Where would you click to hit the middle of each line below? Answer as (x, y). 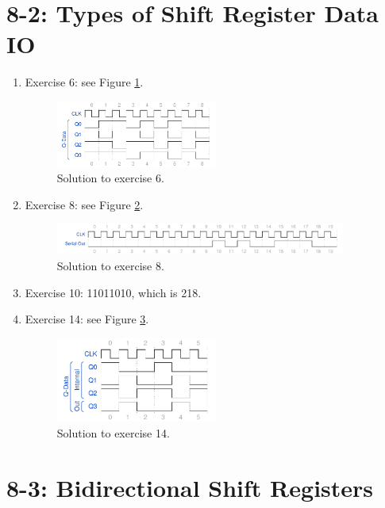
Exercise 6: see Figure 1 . (84, 82)
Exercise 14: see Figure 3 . (87, 319)
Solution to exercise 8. (110, 265)
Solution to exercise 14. (113, 432)
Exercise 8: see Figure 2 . (84, 204)
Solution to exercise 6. (110, 178)
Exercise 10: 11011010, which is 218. (113, 292)
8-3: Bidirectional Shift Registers (190, 487)
